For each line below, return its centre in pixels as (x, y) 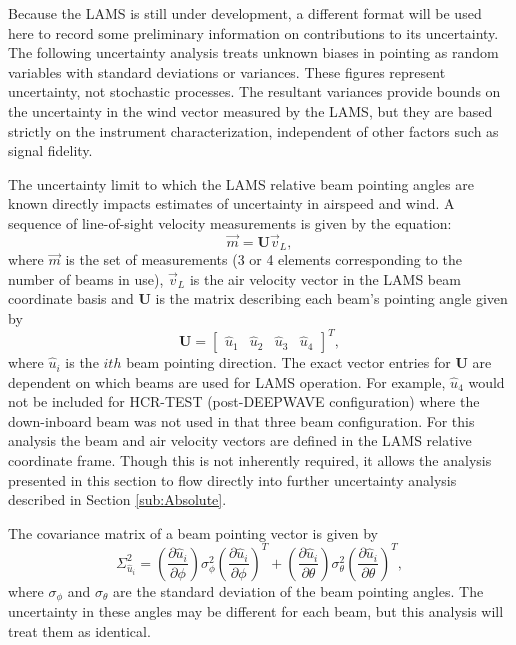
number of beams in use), (86, 278)
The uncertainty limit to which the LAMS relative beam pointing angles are (241, 183)
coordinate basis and (71, 298)
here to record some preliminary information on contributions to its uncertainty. (253, 32)
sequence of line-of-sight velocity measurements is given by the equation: (230, 222)
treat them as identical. (79, 630)
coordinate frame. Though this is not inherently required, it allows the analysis (250, 460)
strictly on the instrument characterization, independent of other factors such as (253, 130)
